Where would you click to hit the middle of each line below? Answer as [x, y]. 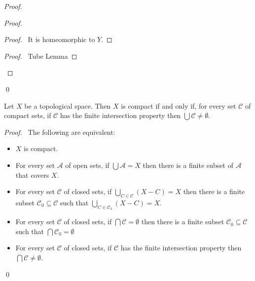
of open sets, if [87, 165]
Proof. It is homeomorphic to [50, 39]
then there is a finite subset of [188, 165]
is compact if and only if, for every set [179, 105]
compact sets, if [28, 115]
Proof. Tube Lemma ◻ [41, 56]
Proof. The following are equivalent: [60, 132]
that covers [32, 175]
